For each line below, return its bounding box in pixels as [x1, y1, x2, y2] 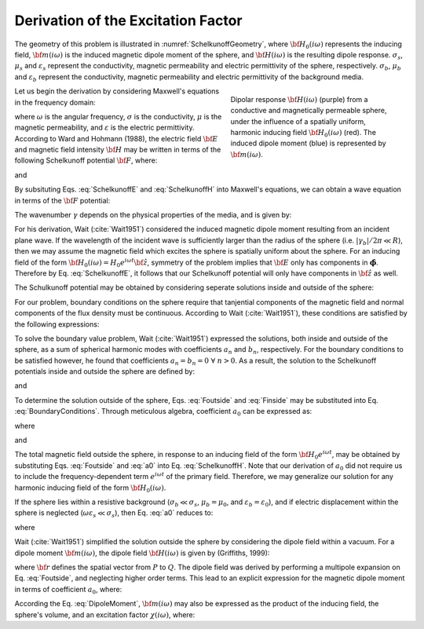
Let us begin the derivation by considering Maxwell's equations [14, 86, 220, 96]
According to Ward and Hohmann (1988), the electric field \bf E [14, 133, 218, 143]
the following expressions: [14, 319, 100, 329]
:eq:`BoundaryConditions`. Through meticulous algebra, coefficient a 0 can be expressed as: [14, 407, 313, 418]
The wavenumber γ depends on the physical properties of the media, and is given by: [14, 210, 292, 220]
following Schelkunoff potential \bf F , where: [14, 155, 158, 165]
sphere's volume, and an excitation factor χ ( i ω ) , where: [14, 609, 196, 620]
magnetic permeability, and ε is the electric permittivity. [14, 123, 195, 133]
